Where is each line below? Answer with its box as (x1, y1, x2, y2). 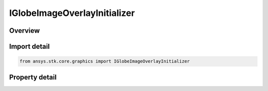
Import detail (9, 42, 50, 51)
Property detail (9, 73, 57, 82)
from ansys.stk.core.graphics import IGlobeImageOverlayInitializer (19, 59, 190, 64)
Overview (9, 26, 40, 35)
